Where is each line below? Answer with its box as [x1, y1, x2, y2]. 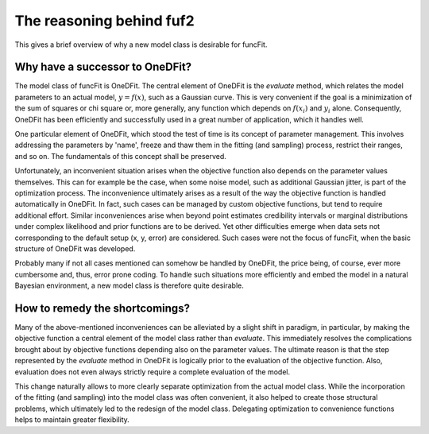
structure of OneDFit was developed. [14, 243, 136, 254]
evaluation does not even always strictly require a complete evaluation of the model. [14, 366, 290, 377]
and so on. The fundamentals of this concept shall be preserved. [14, 151, 226, 161]
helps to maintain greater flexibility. [14, 415, 130, 424]
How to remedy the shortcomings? [14, 301, 191, 315]
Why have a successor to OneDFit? [14, 60, 192, 74]
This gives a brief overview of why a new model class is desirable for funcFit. [14, 40, 268, 49]
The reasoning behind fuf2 [14, 12, 195, 29]
